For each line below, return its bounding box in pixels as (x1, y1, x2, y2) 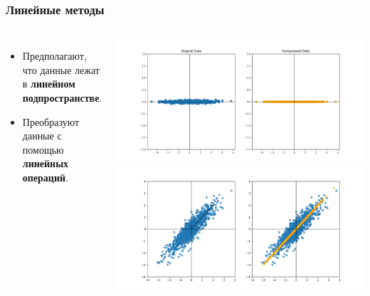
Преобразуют (22, 114, 80, 129)
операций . (22, 169, 68, 184)
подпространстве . (22, 90, 102, 105)
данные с (22, 128, 62, 143)
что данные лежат (22, 62, 100, 77)
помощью (22, 142, 64, 157)
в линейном (22, 76, 75, 91)
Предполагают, (22, 48, 87, 63)
